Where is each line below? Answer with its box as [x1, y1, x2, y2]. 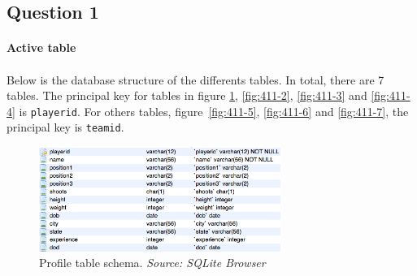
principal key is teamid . [7, 119, 124, 136]
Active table [7, 39, 76, 56]
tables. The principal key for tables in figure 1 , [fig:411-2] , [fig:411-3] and [7, 87, 367, 104]
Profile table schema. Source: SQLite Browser [39, 254, 266, 271]
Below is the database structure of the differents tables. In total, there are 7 [7, 71, 384, 88]
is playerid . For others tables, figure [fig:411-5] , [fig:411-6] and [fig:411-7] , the [19, 102, 409, 119]
